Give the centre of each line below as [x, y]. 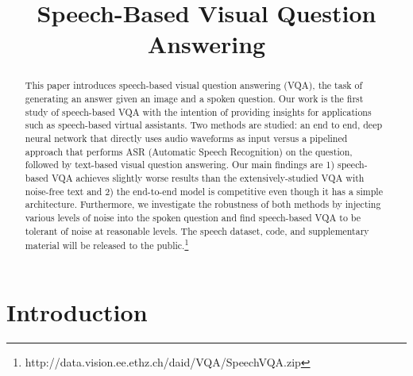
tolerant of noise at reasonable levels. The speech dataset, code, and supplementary [197, 230]
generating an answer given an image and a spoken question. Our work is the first [194, 99]
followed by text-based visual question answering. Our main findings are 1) [180, 165]
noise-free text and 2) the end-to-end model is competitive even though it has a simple [204, 191]
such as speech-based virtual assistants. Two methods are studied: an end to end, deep [204, 125]
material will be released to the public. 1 [107, 244]
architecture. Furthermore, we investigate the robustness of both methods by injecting [203, 204]
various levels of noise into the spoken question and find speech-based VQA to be [193, 217]
